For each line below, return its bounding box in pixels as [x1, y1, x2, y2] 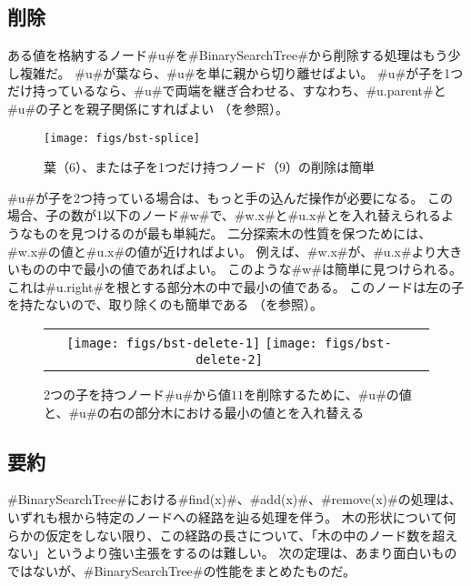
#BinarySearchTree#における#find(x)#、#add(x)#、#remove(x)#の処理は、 [7, 490, 462, 509]
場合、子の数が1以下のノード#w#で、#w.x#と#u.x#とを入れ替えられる [7, 206, 441, 225]
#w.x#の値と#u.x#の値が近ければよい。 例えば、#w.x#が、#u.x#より [7, 241, 437, 260]
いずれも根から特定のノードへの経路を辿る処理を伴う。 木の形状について [7, 507, 444, 526]
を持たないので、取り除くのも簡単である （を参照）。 [7, 295, 323, 314]
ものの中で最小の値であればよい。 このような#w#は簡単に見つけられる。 [19, 259, 462, 278]
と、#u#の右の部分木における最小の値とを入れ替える [44, 402, 365, 421]
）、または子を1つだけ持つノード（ [75, 157, 279, 177]
